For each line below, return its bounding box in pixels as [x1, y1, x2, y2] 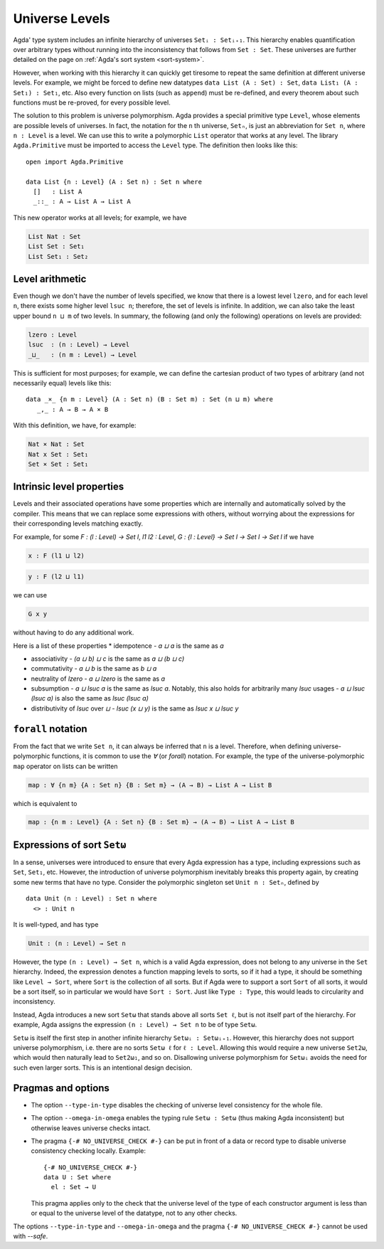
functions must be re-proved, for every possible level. [13, 98, 171, 107]
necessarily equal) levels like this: [13, 378, 112, 387]
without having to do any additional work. [13, 628, 134, 637]
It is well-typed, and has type [13, 920, 99, 928]
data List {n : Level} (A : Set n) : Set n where [26, 178, 203, 186]
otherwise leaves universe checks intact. [31, 1124, 151, 1132]
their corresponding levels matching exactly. [13, 519, 144, 528]
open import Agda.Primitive [26, 157, 124, 166]
